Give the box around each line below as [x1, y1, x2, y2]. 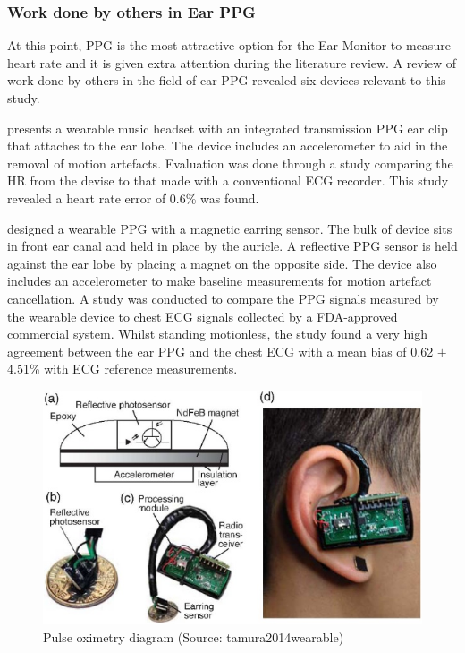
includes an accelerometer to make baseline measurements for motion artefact [7, 271, 432, 290]
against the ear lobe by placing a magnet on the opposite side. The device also [7, 253, 437, 272]
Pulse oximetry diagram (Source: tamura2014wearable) [43, 627, 344, 646]
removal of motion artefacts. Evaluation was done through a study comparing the [7, 153, 453, 172]
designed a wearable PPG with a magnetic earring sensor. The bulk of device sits [7, 219, 452, 237]
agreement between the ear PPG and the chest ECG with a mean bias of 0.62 [7, 341, 434, 360]
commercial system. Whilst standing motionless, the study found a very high [7, 324, 428, 343]
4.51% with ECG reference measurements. [7, 359, 238, 378]
